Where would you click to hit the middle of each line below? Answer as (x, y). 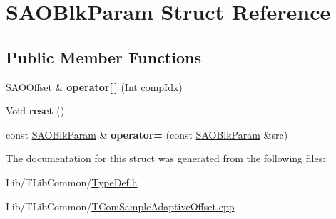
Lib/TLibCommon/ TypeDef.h (72, 182)
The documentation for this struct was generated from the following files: (166, 158)
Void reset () (35, 111)
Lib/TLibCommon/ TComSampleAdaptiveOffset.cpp (120, 206)
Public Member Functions (103, 57)
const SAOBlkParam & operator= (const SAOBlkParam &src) (147, 134)
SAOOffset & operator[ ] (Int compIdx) (94, 86)
